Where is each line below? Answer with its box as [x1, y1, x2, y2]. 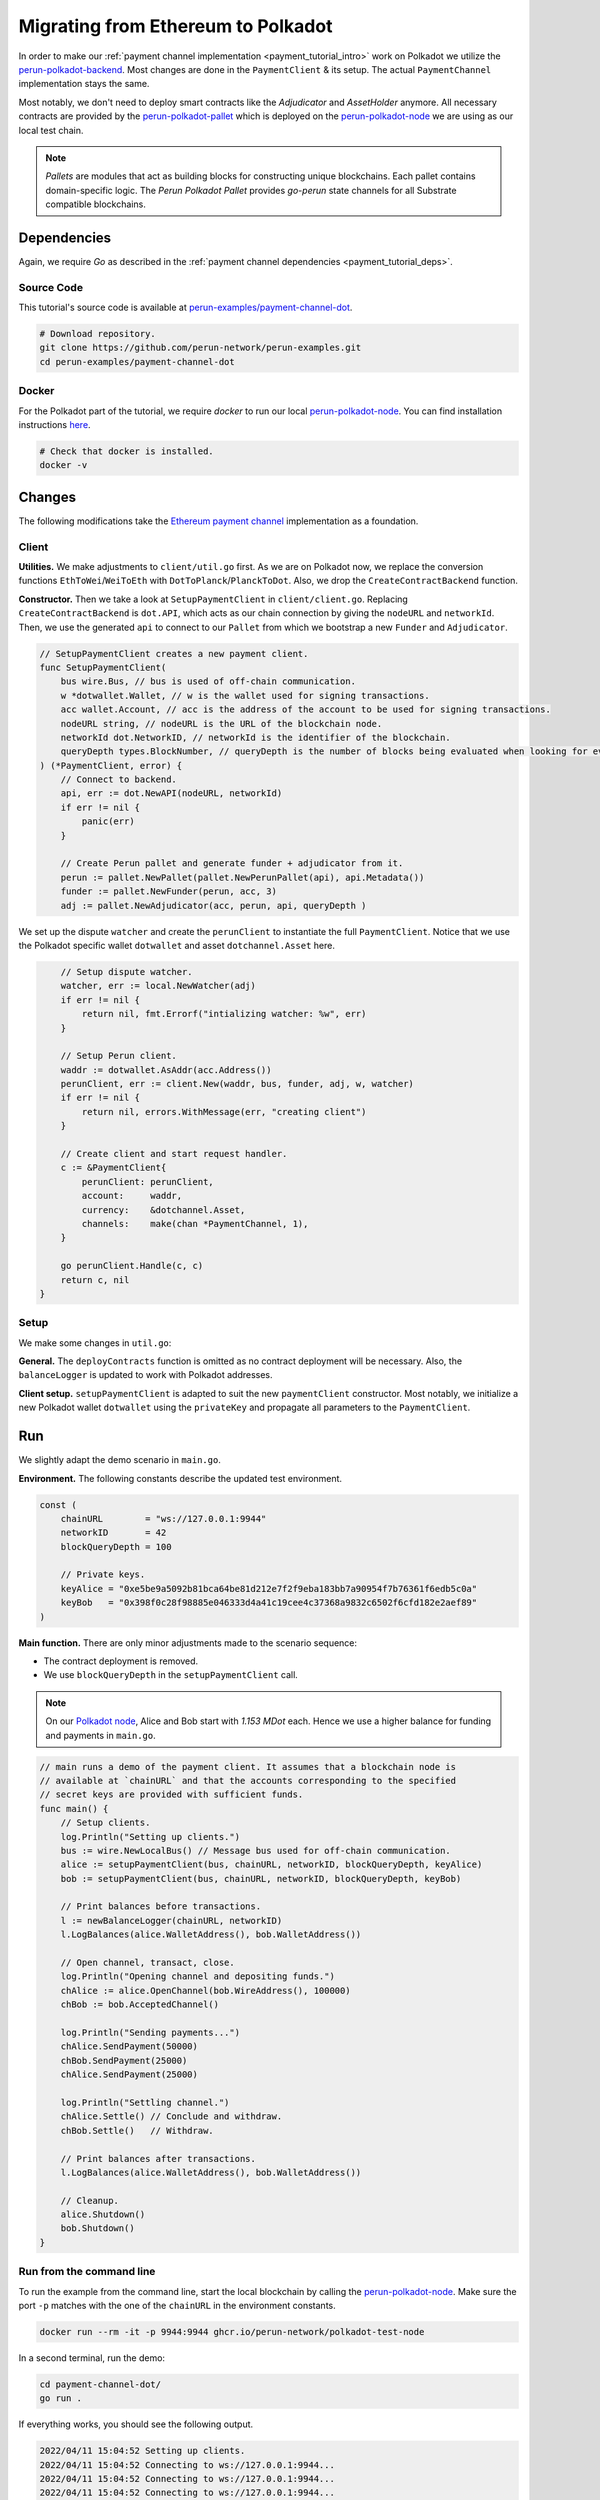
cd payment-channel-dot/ [39, 2378, 162, 2390]
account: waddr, [81, 1190, 183, 1202]
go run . [39, 2393, 83, 2404]
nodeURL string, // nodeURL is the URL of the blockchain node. [60, 718, 383, 729]
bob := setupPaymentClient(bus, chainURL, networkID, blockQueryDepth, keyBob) [60, 1873, 462, 1884]
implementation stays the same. [18, 78, 150, 90]
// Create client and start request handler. [60, 1148, 288, 1160]
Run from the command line [18, 2265, 156, 2279]
